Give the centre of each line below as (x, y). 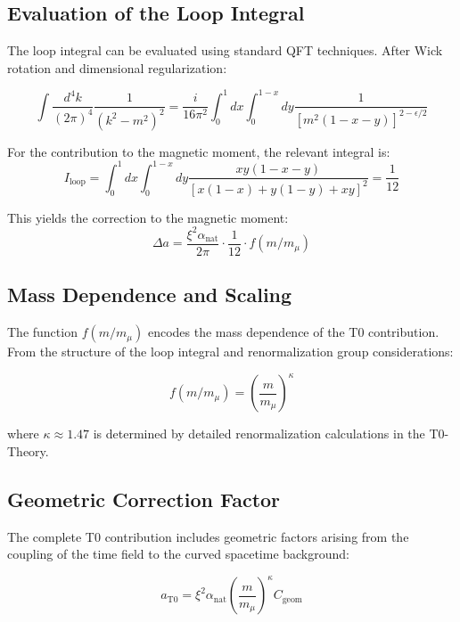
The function (42, 332)
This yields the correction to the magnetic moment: (148, 217)
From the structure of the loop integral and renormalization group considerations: (230, 352)
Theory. (28, 450)
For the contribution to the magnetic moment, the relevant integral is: (199, 151)
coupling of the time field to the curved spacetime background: (178, 554)
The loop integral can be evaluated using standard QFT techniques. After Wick (225, 50)
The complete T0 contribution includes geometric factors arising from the (208, 536)
